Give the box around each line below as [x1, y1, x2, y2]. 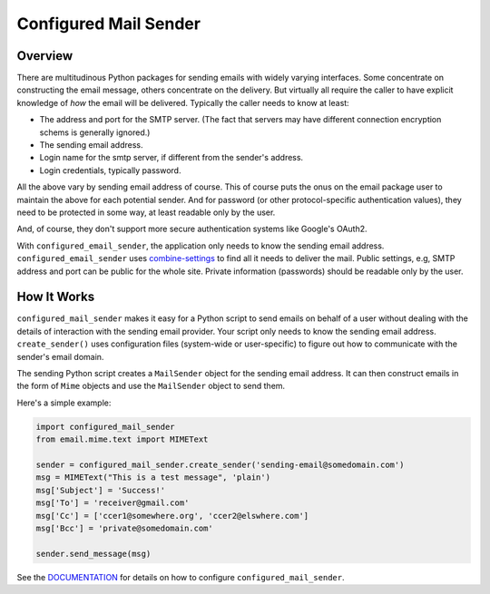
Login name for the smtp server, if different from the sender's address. [39, 152, 304, 163]
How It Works [16, 289, 95, 305]
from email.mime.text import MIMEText [35, 434, 209, 444]
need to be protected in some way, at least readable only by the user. [16, 207, 276, 218]
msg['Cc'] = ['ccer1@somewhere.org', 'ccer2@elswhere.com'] [35, 511, 309, 521]
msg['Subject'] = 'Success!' [35, 485, 166, 495]
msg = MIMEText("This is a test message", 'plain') [35, 472, 271, 482]
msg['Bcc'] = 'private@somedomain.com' [35, 522, 213, 533]
